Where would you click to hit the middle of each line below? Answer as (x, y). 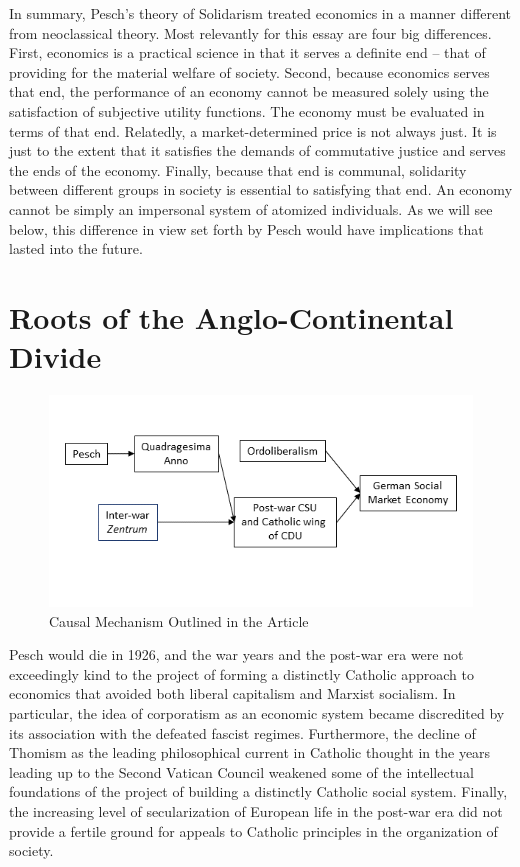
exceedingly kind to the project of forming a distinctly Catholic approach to (241, 673)
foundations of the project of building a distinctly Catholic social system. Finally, (258, 791)
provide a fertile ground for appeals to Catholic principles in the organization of (253, 830)
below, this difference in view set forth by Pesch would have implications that (246, 228)
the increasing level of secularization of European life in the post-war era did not (256, 810)
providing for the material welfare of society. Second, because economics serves (249, 71)
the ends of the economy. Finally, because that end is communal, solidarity (238, 169)
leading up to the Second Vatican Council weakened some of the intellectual (241, 771)
